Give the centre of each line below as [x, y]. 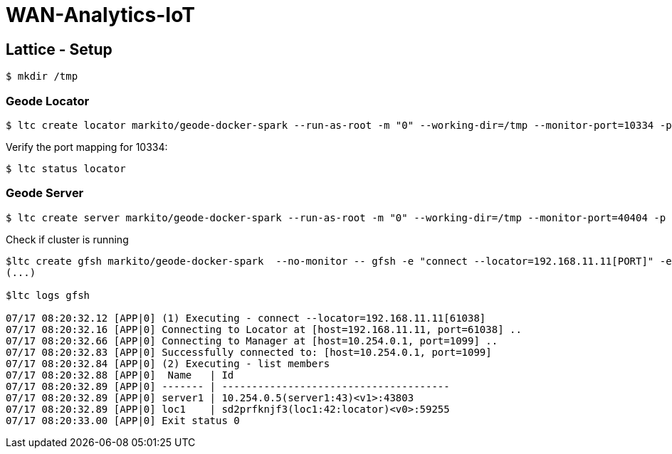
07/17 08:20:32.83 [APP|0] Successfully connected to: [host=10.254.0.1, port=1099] [249, 352]
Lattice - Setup [59, 49]
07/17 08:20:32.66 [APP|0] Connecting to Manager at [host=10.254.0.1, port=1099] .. [252, 340]
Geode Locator [48, 101]
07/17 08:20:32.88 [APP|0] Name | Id [120, 375]
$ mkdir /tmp [42, 76]
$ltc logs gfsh [48, 295]
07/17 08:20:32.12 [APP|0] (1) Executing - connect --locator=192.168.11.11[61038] [246, 318]
